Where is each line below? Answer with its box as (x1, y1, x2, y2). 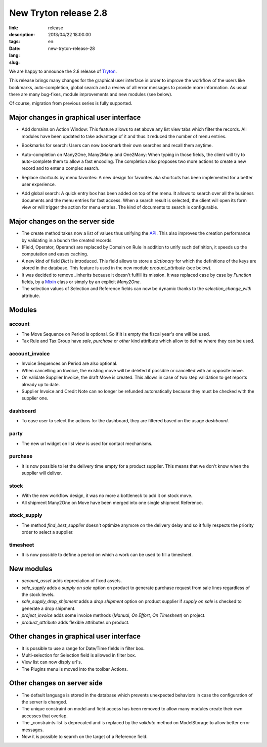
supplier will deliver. (21, 470, 62, 476)
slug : (9, 59, 20, 65)
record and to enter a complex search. (21, 165, 100, 171)
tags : (9, 39, 20, 45)
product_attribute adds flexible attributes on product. (21, 619, 130, 625)
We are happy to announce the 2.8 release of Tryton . (9, 68, 117, 74)
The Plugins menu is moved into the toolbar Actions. (21, 666, 128, 672)
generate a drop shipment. (21, 605, 76, 611)
